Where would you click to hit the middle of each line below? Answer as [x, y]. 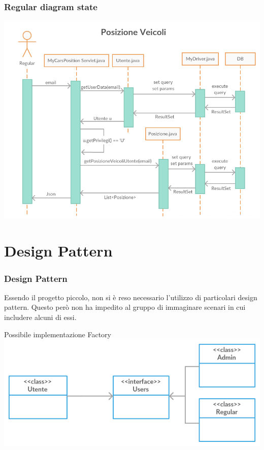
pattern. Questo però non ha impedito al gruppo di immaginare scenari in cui [125, 307]
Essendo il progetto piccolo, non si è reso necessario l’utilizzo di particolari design [131, 297]
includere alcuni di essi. [40, 317]
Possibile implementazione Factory [58, 334]
